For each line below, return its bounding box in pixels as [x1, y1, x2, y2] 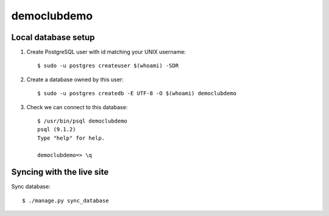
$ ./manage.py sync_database [22, 197, 109, 204]
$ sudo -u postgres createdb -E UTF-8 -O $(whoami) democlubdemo [37, 90, 237, 97]
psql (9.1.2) [37, 126, 76, 133]
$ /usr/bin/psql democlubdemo [37, 118, 128, 124]
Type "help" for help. [37, 134, 105, 141]
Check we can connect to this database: [26, 103, 128, 110]
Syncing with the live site [11, 167, 109, 177]
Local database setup [11, 32, 95, 42]
